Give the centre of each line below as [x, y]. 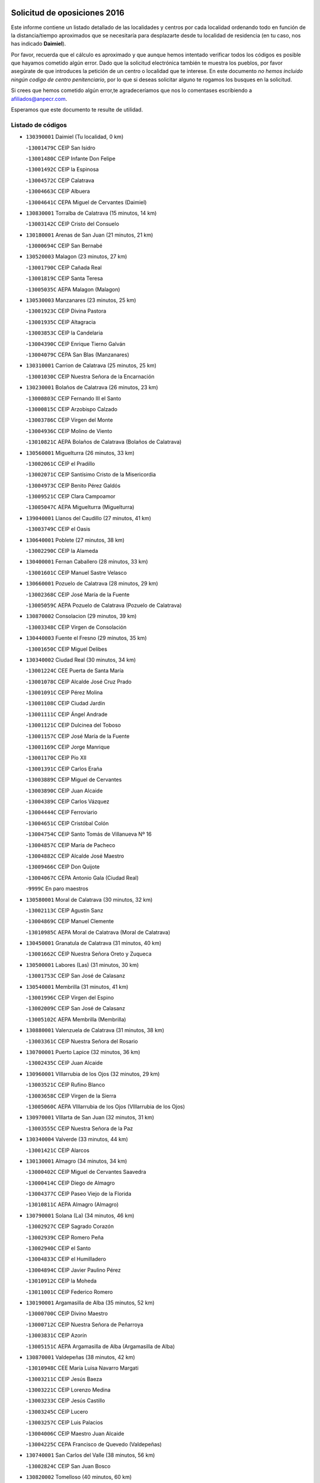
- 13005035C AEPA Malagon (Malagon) [73, 289]
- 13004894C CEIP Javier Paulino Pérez [73, 1270]
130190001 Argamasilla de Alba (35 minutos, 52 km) [90, 1303]
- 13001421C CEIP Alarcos [58, 1150]
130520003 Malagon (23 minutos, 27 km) [76, 257]
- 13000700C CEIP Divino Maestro [67, 1313]
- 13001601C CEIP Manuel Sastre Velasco [76, 572]
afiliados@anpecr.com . [39, 98]
